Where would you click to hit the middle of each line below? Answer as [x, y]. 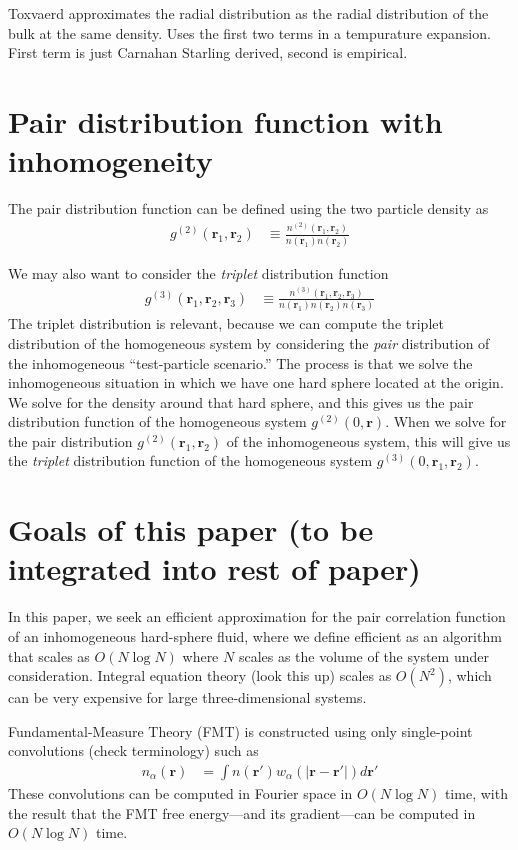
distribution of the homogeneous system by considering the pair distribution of [249, 342]
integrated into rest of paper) [214, 568]
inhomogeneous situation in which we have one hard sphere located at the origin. [256, 382]
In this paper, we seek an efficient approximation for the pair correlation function [257, 616]
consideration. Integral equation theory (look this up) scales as [200, 675]
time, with [476, 792]
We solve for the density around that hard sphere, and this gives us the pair [241, 401]
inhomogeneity [110, 160]
